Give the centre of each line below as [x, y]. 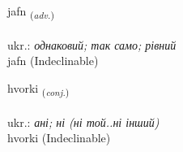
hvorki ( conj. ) [38, 89]
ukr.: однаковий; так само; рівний [92, 44]
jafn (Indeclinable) [53, 61]
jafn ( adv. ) [31, 12]
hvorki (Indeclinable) [59, 138]
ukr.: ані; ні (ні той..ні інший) [83, 122]
